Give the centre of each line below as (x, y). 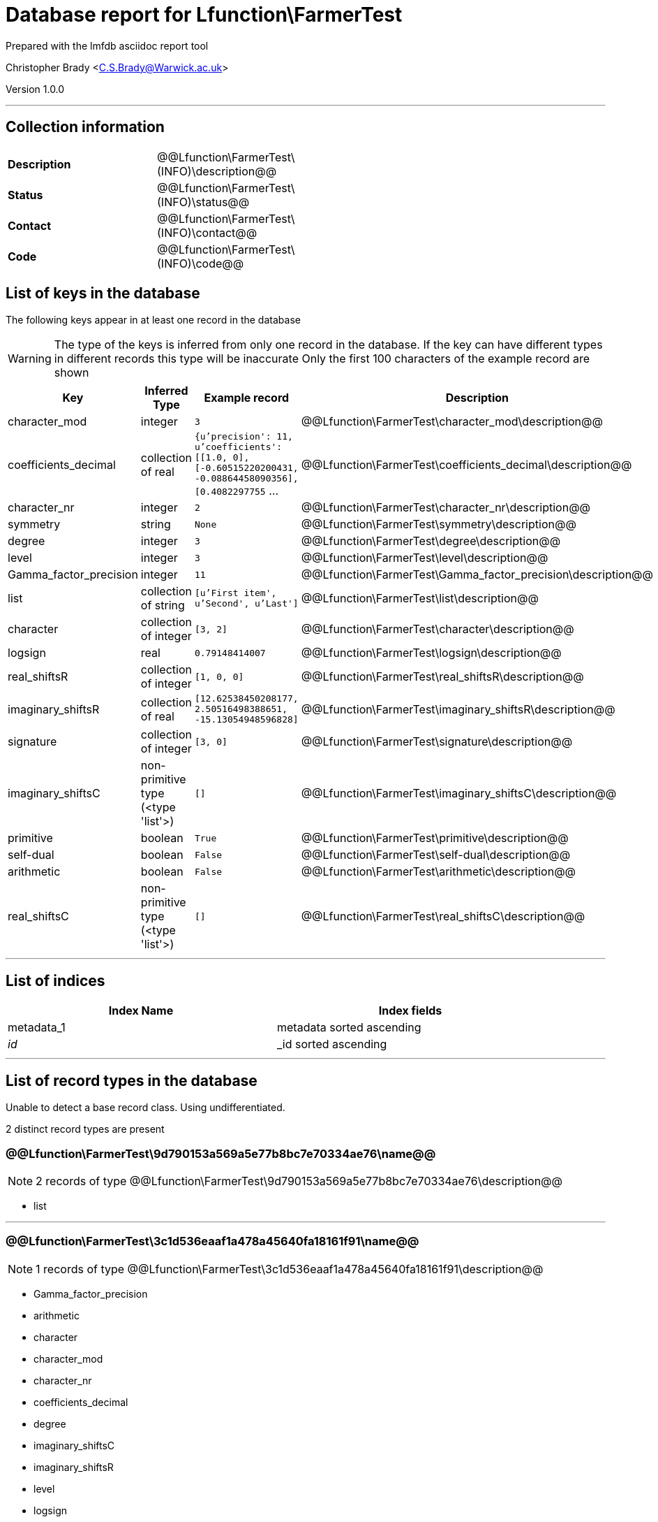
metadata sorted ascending (349, 1028)
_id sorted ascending (332, 1044)
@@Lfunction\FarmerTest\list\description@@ (420, 599)
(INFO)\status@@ (203, 202)
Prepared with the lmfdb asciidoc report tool (107, 45)
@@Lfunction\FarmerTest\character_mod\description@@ (452, 422)
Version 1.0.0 (35, 89)
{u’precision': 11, (244, 437)
